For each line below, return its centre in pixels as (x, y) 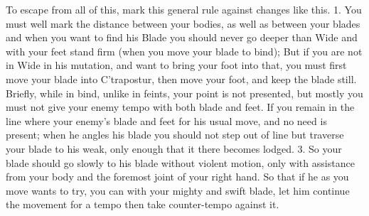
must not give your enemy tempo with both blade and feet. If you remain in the (180, 107)
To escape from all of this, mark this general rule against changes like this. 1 (172, 9)
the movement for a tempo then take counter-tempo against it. (143, 204)
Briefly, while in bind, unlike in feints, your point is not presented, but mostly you (184, 93)
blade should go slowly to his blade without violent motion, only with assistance (180, 162)
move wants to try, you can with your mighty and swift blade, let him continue (178, 190)
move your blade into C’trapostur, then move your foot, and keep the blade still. (181, 79)
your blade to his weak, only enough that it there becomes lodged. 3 (154, 148)
